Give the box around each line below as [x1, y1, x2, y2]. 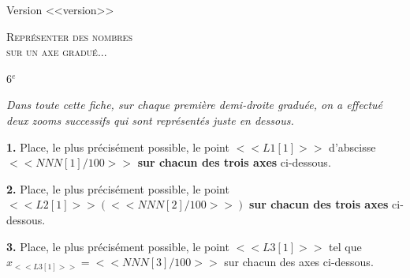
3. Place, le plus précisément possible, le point [6, 238, 229, 254]
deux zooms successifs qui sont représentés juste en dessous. [6, 111, 294, 128]
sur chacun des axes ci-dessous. [224, 254, 374, 270]
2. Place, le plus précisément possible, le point [6, 180, 229, 197]
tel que [329, 238, 362, 254]
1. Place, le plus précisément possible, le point [6, 138, 229, 155]
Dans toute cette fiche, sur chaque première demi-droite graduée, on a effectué [6, 96, 383, 113]
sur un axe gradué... [6, 43, 107, 60]
